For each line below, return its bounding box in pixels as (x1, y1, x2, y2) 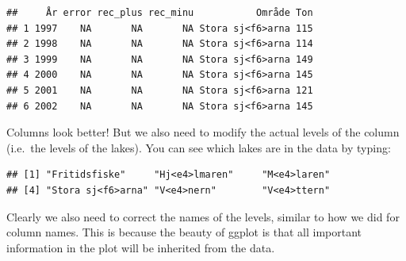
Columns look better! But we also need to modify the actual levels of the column (6, 124, 400, 140)
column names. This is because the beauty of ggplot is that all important (6, 224, 362, 240)
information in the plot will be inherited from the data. (6, 239, 275, 255)
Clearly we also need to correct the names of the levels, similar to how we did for (6, 208, 400, 225)
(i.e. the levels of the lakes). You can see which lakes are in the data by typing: (6, 139, 391, 155)
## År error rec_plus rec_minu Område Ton (6, 7, 313, 18)
